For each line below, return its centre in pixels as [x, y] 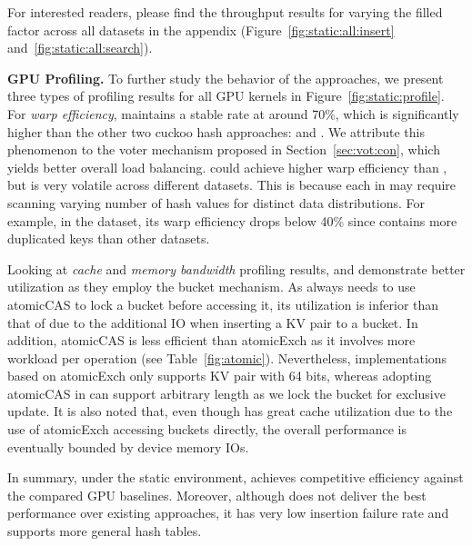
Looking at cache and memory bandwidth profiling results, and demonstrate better [236, 268]
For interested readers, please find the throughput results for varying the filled [225, 12]
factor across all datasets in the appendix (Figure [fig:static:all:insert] [201, 30]
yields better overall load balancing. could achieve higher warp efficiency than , [227, 167]
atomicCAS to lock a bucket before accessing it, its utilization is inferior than [223, 304]
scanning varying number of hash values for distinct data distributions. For [216, 202]
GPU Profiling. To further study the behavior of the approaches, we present [226, 78]
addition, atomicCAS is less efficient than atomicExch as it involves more [211, 340]
